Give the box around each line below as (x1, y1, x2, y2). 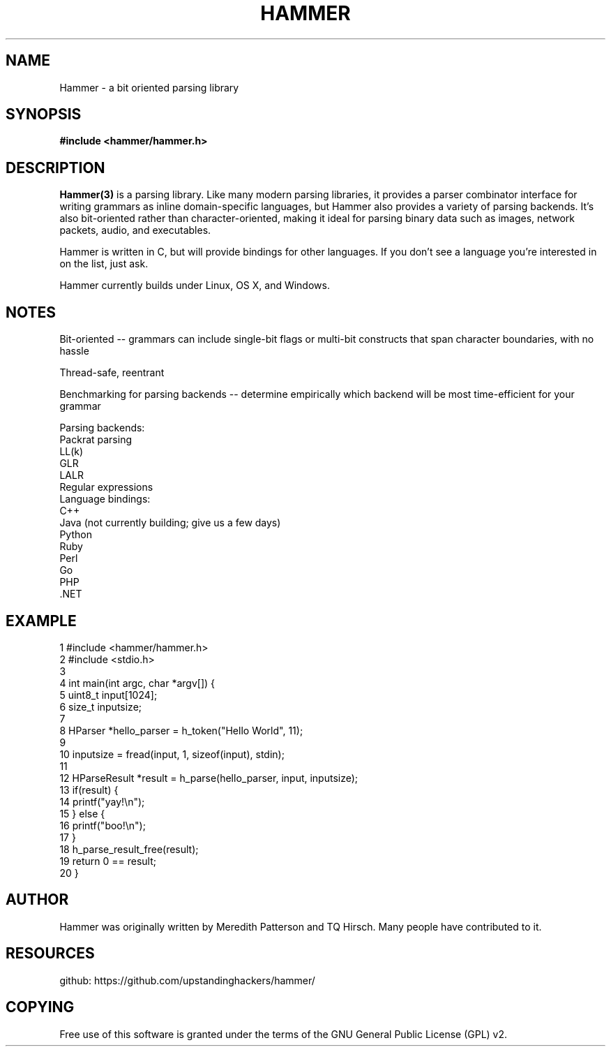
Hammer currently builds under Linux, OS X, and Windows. (59, 279, 330, 292)
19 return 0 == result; (59, 854, 156, 867)
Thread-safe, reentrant (59, 366, 165, 379)
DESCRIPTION (6, 158, 105, 177)
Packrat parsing (59, 434, 133, 446)
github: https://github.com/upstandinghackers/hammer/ (59, 974, 315, 986)
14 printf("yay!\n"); (59, 795, 145, 808)
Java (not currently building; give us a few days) (59, 517, 281, 529)
